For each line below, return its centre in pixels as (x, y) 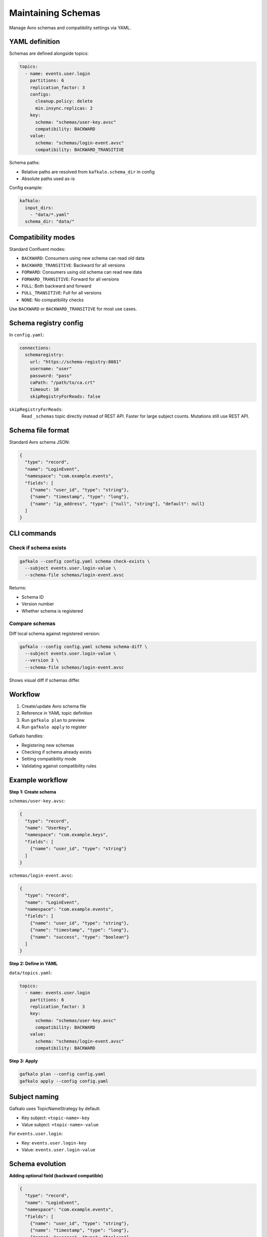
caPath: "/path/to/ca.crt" (63, 382)
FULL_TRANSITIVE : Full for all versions (62, 293)
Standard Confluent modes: (37, 249)
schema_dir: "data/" (50, 222)
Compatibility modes (42, 237)
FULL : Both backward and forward (56, 286)
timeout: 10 (44, 389)
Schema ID (33, 597)
